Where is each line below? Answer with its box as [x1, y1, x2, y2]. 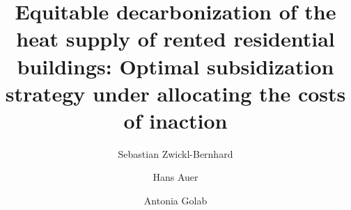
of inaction [123, 106, 228, 134]
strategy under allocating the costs [5, 79, 346, 107]
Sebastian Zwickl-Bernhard [118, 146, 233, 161]
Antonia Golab [143, 193, 208, 208]
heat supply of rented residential [16, 24, 335, 53]
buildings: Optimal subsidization [17, 51, 334, 80]
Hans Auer [153, 170, 198, 184]
